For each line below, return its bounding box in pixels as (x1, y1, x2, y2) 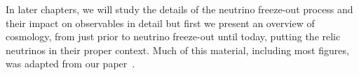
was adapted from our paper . (6, 56, 135, 71)
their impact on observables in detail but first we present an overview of (6, 15, 315, 30)
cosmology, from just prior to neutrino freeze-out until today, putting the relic (6, 29, 341, 44)
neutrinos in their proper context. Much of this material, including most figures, (6, 42, 349, 57)
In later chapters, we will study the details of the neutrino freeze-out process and (6, 2, 353, 16)
